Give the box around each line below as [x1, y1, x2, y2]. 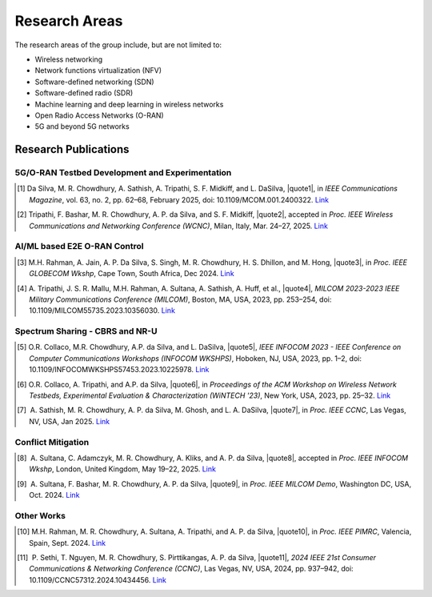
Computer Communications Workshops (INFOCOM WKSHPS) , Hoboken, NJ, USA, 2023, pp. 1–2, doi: [29, 353, 362, 363]
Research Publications [14, 142, 130, 156]
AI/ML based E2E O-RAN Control [14, 241, 144, 252]
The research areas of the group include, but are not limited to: [14, 40, 222, 50]
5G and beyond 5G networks [34, 122, 130, 131]
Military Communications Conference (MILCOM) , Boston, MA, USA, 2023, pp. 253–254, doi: [29, 294, 332, 304]
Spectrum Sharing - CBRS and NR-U [14, 326, 158, 337]
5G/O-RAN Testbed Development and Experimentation [14, 167, 232, 178]
